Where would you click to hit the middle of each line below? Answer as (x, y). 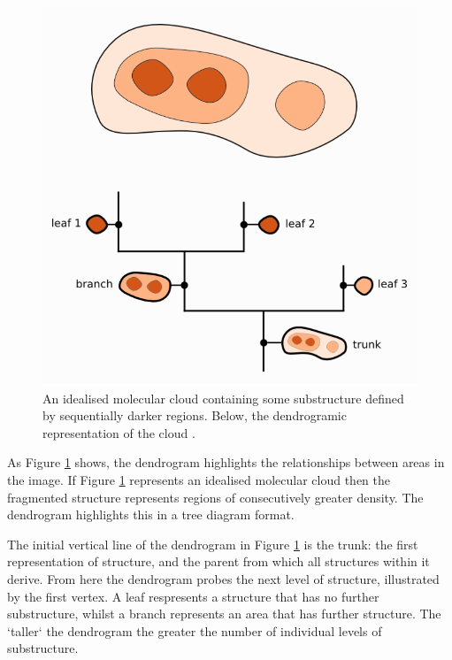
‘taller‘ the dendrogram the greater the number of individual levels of (195, 630)
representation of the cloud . (119, 432)
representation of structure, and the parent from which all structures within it (218, 561)
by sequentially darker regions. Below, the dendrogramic (195, 415)
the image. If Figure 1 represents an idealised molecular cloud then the (199, 479)
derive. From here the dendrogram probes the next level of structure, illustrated (223, 578)
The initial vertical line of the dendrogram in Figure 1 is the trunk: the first (213, 544)
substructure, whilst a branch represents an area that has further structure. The (224, 614)
